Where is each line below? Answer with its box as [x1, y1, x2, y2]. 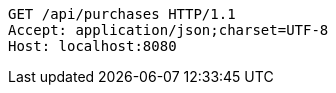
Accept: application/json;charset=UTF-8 [8, 22, 329, 38]
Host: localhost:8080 [8, 38, 177, 54]
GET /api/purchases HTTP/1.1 [8, 6, 236, 22]
